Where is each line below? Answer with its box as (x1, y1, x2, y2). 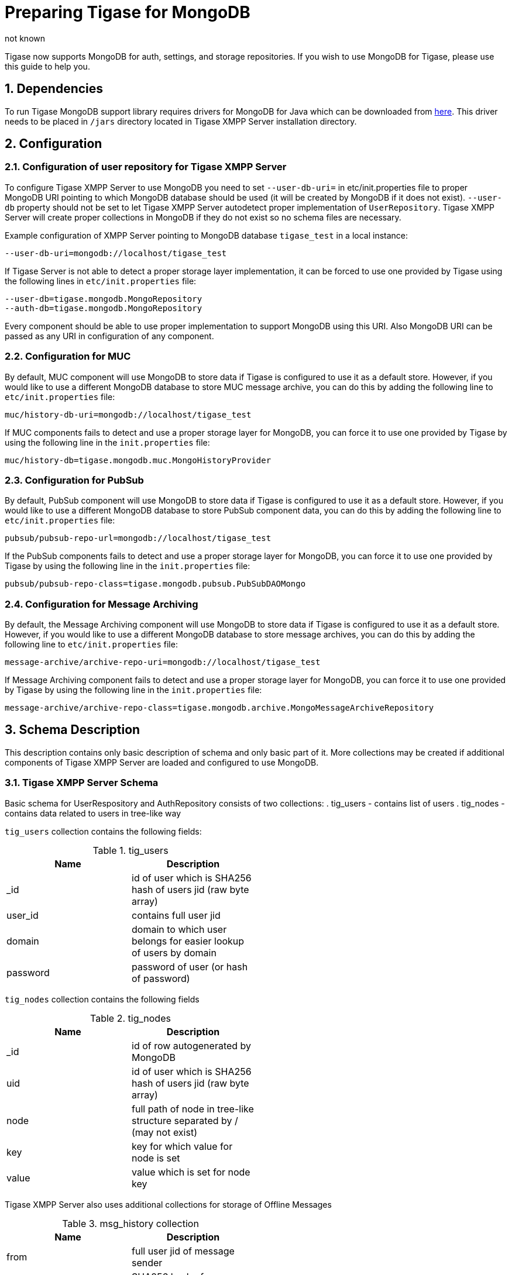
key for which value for (132, 1140, 233, 1152)
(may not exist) (132, 1126, 197, 1138)
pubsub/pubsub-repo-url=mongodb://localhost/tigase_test (5, 533, 272, 543)
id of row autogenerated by (132, 1039, 252, 1052)
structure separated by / (132, 1114, 238, 1126)
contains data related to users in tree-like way (5, 808, 181, 818)
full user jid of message (132, 1245, 235, 1257)
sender (132, 1256, 163, 1269)
